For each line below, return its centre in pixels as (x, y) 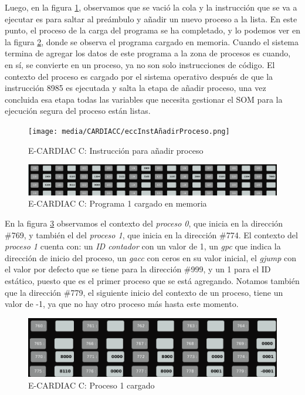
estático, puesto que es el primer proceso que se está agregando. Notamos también (152, 280)
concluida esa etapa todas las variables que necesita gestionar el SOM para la (144, 99)
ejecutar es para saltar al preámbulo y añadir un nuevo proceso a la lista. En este (151, 18)
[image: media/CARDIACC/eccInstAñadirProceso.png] (129, 131)
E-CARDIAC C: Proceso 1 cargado (91, 385)
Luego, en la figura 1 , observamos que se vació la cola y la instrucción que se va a (151, 7)
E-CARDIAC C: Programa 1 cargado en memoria (118, 203)
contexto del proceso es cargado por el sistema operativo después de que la (139, 76)
